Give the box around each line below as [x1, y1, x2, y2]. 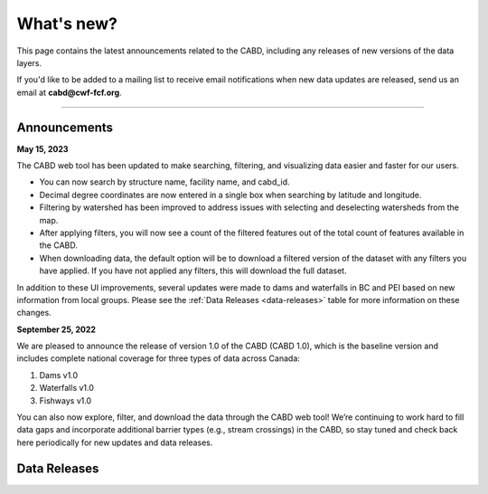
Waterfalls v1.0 [39, 383, 95, 394]
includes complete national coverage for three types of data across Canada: [16, 353, 300, 364]
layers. [16, 57, 42, 68]
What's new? [16, 14, 117, 33]
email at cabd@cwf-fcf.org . [16, 87, 122, 98]
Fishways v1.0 [39, 394, 92, 406]
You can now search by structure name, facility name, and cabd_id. [39, 176, 290, 187]
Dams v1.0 [39, 369, 79, 380]
